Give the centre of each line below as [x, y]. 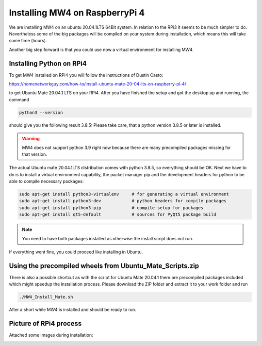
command [19, 99]
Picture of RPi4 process [45, 323]
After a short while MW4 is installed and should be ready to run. [73, 310]
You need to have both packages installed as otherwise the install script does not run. [108, 238]
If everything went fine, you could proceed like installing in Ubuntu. [76, 252]
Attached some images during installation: [51, 335]
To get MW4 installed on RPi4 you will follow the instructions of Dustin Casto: [86, 75]
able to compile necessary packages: [46, 181]
